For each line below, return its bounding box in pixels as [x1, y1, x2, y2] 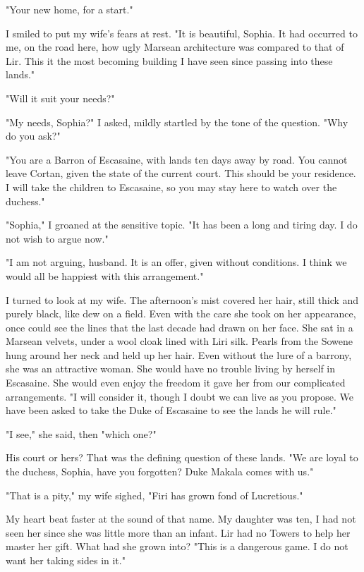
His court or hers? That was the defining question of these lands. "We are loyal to [6, 450, 358, 465]
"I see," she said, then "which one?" [6, 426, 157, 441]
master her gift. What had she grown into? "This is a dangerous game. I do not [6, 539, 348, 554]
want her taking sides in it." [6, 553, 126, 567]
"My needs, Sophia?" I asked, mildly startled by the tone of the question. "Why [6, 114, 348, 129]
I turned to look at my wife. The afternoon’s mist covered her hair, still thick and [6, 292, 359, 307]
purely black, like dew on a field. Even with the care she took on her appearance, [6, 306, 356, 321]
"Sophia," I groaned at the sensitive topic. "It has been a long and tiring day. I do [6, 217, 358, 232]
